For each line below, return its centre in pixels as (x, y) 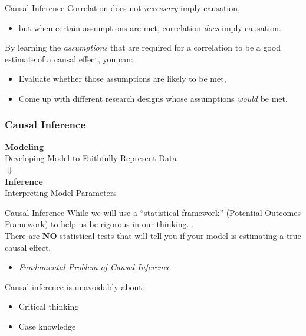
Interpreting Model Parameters (61, 193)
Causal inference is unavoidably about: (75, 286)
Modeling (24, 146)
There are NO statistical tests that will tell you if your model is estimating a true (153, 235)
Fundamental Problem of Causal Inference (94, 267)
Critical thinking (49, 306)
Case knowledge (47, 326)
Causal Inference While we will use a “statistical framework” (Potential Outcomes (153, 212)
